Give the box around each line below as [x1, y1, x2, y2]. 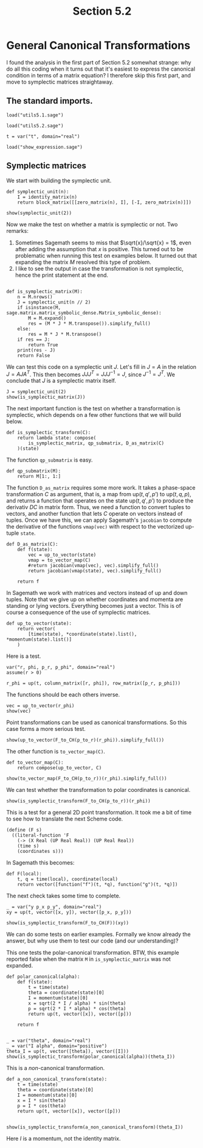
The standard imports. [6, 96, 93, 106]
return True [28, 341, 59, 348]
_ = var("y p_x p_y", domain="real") [6, 904, 102, 910]
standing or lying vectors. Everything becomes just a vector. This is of [6, 602, 181, 610]
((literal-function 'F [12, 832, 69, 839]
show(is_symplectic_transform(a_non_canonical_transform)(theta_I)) [6, 1124, 184, 1130]
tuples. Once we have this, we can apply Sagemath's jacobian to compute [6, 516, 192, 524]
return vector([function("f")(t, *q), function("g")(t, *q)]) [17, 882, 178, 888]
